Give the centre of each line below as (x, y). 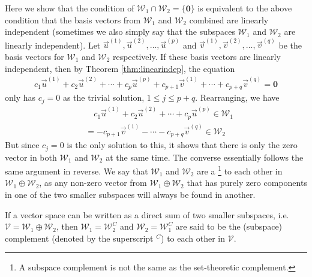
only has (20, 97)
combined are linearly (229, 19)
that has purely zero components (247, 183)
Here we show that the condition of (70, 8)
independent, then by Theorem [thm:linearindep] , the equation (120, 68)
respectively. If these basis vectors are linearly (197, 57)
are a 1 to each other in (240, 170)
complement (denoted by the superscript (79, 238)
